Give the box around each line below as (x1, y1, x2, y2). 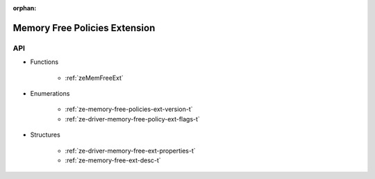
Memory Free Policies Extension (12, 22, 156, 34)
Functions (30, 58, 59, 66)
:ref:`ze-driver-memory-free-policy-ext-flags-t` (65, 114, 201, 123)
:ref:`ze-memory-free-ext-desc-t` (65, 156, 161, 164)
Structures (30, 130, 60, 139)
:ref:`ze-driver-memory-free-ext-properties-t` (65, 146, 196, 155)
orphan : (12, 4, 37, 12)
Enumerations (30, 89, 70, 97)
